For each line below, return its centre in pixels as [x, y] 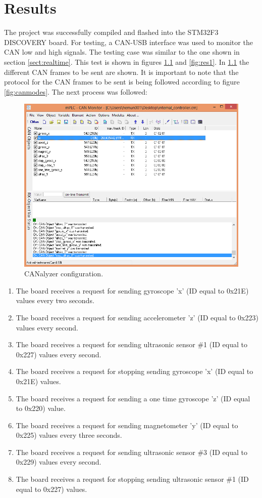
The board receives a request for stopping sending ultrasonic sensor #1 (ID [132, 479]
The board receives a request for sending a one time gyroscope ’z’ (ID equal [133, 398]
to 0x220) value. [41, 408]
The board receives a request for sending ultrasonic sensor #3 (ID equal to [132, 452]
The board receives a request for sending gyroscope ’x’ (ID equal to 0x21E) [132, 290]
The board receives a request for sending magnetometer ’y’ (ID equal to [127, 425]
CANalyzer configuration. [64, 274]
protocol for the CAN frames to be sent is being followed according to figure [122, 82]
